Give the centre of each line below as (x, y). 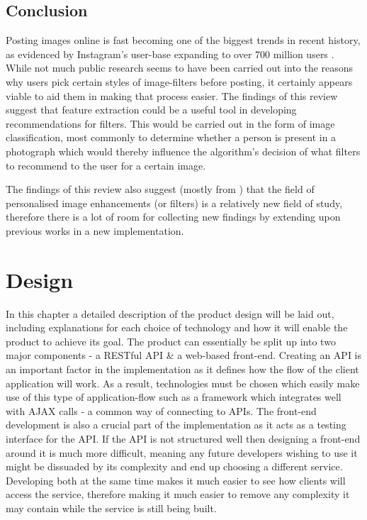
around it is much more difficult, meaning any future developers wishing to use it (182, 452)
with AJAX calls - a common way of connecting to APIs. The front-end (161, 410)
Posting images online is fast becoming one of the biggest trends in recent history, (183, 40)
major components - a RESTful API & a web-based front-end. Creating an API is (184, 355)
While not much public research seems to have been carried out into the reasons (180, 68)
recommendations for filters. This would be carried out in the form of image (170, 123)
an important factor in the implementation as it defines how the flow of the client (182, 369)
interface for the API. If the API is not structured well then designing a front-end (183, 438)
